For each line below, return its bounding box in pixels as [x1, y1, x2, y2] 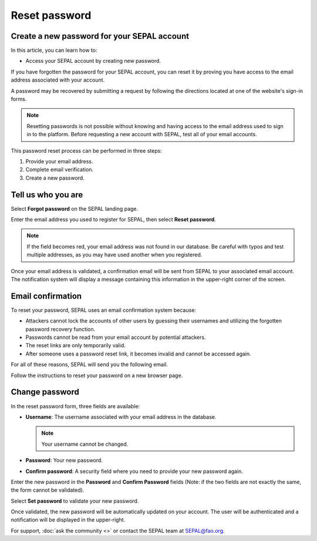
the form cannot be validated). [11, 486, 85, 493]
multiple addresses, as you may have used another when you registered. [26, 251, 203, 258]
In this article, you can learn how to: [11, 47, 97, 54]
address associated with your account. [11, 76, 105, 83]
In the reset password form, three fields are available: [11, 402, 140, 409]
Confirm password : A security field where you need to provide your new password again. [25, 468, 244, 475]
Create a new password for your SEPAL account [11, 31, 190, 41]
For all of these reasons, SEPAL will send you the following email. [11, 361, 168, 368]
